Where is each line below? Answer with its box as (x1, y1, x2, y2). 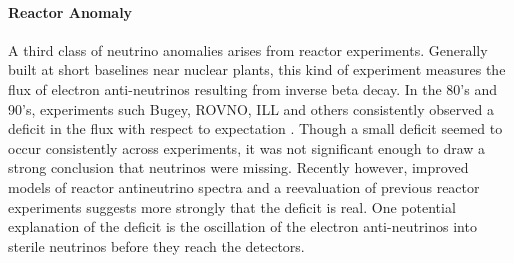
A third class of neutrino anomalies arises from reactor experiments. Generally (8, 39, 488, 60)
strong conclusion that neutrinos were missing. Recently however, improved (8, 157, 469, 178)
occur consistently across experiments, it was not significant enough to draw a (8, 137, 486, 158)
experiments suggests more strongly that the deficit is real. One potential (8, 196, 456, 217)
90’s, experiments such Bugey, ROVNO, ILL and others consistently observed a (8, 98, 494, 119)
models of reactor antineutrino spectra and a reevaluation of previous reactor (8, 176, 480, 197)
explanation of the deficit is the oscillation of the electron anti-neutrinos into (8, 216, 477, 237)
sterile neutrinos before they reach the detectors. (8, 235, 305, 256)
